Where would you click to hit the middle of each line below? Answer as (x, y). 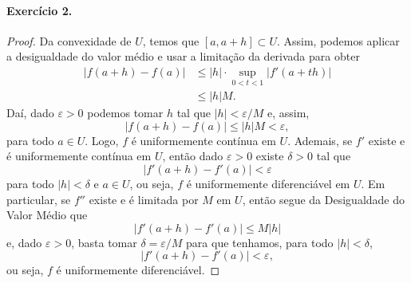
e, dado (24, 242)
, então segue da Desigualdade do (324, 199)
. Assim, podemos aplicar (338, 40)
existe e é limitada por (144, 199)
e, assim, (288, 113)
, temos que (171, 40)
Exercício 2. (40, 10)
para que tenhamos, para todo (260, 242)
